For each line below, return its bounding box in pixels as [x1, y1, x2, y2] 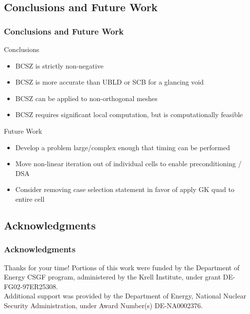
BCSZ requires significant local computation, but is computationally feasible [15, 109, 243, 120]
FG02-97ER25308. [4, 281, 58, 291]
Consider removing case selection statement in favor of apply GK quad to [15, 184, 234, 194]
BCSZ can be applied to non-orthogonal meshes [15, 93, 158, 103]
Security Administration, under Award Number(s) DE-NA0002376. [4, 300, 203, 310]
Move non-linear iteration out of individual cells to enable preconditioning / [15, 158, 242, 169]
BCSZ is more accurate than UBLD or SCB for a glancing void [15, 77, 204, 87]
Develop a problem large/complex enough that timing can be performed [15, 142, 230, 152]
